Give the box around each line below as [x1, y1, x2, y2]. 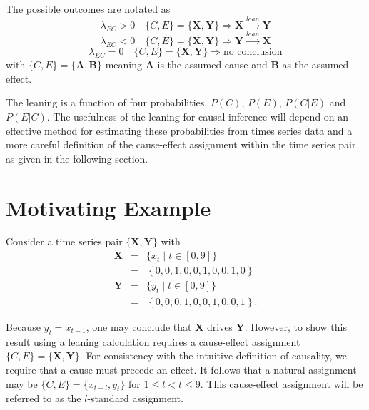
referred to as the [6, 391, 81, 406]
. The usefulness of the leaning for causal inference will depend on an [46, 108, 349, 123]
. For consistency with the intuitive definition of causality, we [79, 348, 348, 363]
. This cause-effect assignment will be [200, 376, 363, 391]
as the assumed [282, 57, 349, 72]
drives [206, 319, 233, 334]
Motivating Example [6, 193, 211, 222]
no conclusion [223, 47, 283, 58]
